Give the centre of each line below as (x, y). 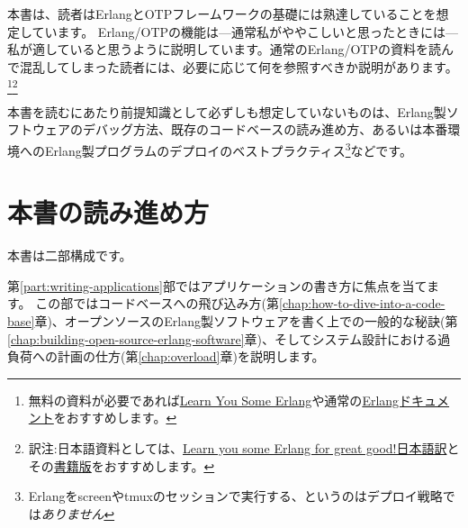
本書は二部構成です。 (70, 255)
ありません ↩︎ (78, 513)
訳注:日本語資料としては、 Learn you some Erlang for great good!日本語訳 (238, 448)
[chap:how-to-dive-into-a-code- (362, 303)
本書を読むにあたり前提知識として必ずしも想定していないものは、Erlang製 (227, 111)
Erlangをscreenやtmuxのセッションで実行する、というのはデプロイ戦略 (235, 496)
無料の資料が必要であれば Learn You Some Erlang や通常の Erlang (214, 400)
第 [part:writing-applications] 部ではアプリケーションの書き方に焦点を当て (217, 285)
